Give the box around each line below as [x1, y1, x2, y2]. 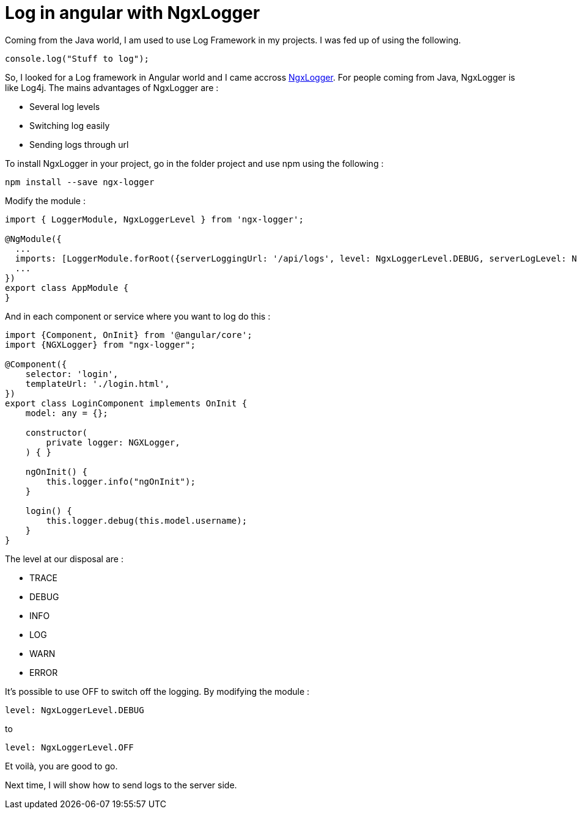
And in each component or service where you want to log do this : [5, 310, 271, 321]
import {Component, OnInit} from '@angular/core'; [5, 329, 252, 340]
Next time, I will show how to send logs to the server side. [5, 779, 237, 790]
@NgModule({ [5, 233, 62, 244]
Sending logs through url [29, 139, 129, 150]
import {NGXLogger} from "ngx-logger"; [5, 339, 196, 350]
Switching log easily [29, 120, 110, 131]
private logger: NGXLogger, [46, 437, 180, 447]
